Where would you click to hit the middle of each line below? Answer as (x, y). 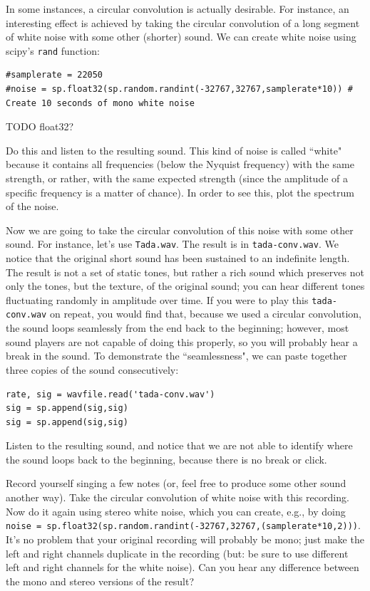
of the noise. (32, 206)
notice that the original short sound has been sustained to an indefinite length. (178, 258)
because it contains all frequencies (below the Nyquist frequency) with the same (180, 164)
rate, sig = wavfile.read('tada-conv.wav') (111, 394)
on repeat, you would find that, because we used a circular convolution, (205, 314)
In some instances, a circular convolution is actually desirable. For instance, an (178, 9)
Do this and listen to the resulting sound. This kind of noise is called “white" (174, 150)
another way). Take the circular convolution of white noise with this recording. (178, 497)
